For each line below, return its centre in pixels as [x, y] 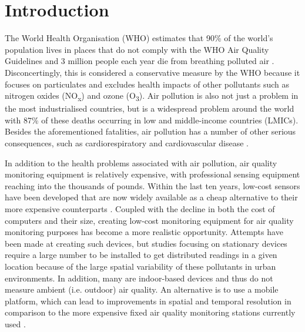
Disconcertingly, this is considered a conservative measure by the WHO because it [152, 72]
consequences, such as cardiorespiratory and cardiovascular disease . [127, 143]
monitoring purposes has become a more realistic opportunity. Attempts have [144, 232]
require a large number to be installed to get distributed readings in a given [141, 255]
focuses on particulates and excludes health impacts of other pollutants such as [147, 84]
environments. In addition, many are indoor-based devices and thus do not [139, 278]
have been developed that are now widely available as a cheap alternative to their [151, 197]
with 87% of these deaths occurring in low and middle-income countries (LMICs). [152, 120]
